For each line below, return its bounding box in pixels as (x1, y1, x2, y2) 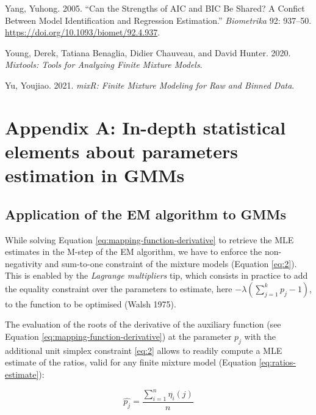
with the (244, 330, 276, 343)
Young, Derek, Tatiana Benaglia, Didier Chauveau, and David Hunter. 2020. (5, 46, 291, 59)
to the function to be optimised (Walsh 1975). (5, 297, 176, 310)
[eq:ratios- (259, 356, 296, 369)
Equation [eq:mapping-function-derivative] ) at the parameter (5, 330, 232, 343)
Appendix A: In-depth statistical (5, 114, 286, 139)
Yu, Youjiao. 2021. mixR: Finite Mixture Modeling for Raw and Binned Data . (5, 78, 295, 91)
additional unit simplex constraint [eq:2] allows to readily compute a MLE (5, 343, 282, 356)
